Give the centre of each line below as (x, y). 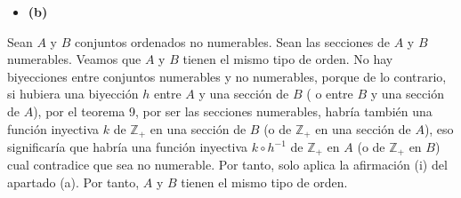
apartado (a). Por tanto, (73, 182)
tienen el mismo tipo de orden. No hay (288, 59)
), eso (439, 128)
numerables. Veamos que (74, 59)
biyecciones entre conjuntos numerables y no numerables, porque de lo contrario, (227, 76)
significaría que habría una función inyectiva (128, 147)
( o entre (330, 94)
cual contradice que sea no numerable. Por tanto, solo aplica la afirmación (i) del (227, 165)
